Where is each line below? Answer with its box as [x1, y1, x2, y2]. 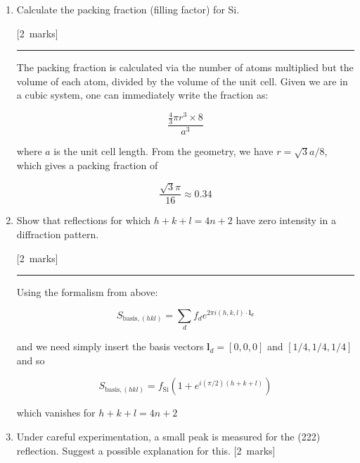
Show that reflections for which [16, 213, 151, 228]
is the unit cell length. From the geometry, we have [53, 144, 274, 159]
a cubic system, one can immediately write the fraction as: [16, 87, 269, 102]
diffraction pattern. [16, 226, 99, 241]
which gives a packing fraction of [16, 157, 158, 172]
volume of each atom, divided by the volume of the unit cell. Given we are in [16, 73, 348, 88]
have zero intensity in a [236, 213, 336, 228]
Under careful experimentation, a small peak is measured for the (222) [16, 428, 321, 443]
